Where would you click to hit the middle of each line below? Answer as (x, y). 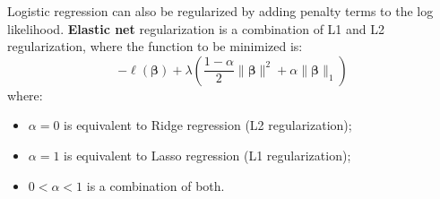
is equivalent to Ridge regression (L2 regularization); (208, 125)
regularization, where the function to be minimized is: (155, 46)
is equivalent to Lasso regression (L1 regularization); (207, 155)
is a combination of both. (155, 185)
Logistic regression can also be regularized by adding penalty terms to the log (220, 11)
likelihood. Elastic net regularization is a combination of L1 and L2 (196, 28)
